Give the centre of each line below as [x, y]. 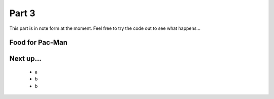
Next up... [25, 59]
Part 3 [22, 13]
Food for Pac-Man [39, 43]
